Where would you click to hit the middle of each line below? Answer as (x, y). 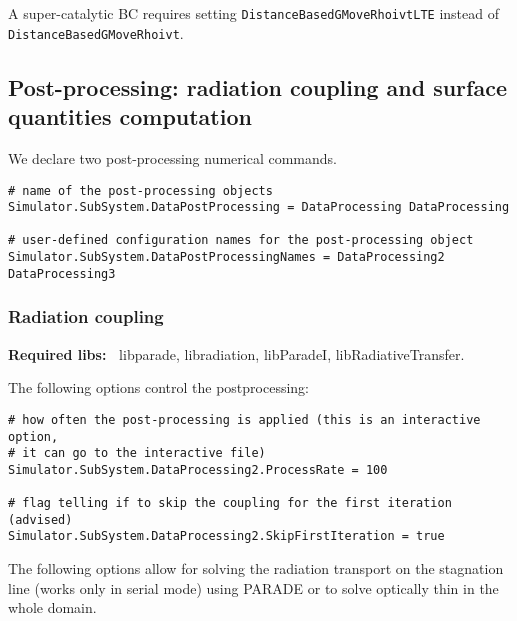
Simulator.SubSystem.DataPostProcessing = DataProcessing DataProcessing (259, 207)
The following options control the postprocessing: (159, 387)
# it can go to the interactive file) (137, 453)
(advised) (40, 519)
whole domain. (52, 607)
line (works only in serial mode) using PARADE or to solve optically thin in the (253, 587)
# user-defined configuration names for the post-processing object (241, 240)
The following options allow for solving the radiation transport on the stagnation (256, 568)
